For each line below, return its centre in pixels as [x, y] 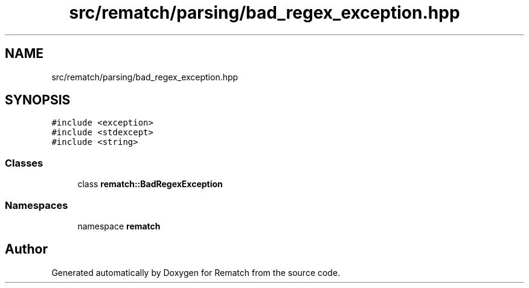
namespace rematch [119, 226]
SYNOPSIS [38, 100]
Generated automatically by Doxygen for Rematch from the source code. [196, 272]
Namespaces [37, 205]
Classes [24, 163]
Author [26, 249]
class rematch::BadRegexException [150, 184]
